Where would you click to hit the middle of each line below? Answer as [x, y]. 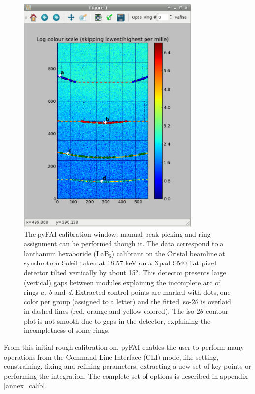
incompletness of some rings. [67, 330]
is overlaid [216, 301]
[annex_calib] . [26, 385]
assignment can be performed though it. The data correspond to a [124, 244]
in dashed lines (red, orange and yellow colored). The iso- [110, 311]
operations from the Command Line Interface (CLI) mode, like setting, [111, 356]
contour [217, 311]
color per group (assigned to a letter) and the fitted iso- [108, 301]
